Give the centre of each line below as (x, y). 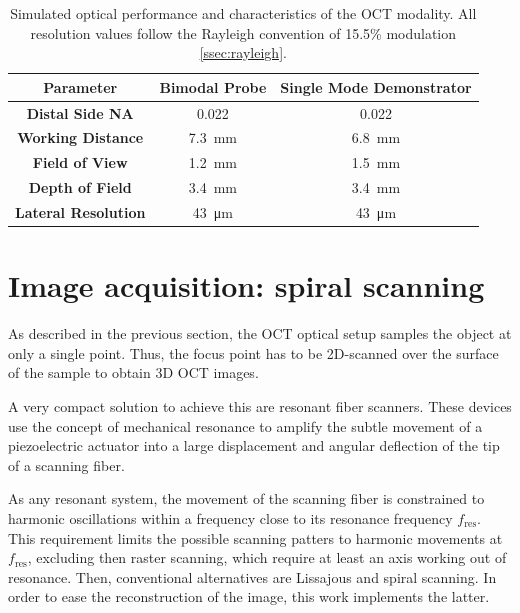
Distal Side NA (80, 112)
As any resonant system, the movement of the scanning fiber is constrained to (246, 498)
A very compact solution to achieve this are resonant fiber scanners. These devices (260, 406)
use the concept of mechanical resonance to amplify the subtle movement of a (245, 425)
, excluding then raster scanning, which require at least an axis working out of (267, 557)
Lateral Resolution (80, 212)
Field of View (80, 162)
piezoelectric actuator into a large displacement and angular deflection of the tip (254, 445)
